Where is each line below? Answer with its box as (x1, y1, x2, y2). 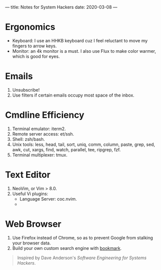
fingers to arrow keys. (12, 43, 57, 49)
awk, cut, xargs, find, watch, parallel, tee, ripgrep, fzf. (12, 146, 121, 152)
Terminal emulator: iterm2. (12, 126, 66, 132)
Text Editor (5, 169, 51, 180)
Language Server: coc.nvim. (19, 196, 77, 202)
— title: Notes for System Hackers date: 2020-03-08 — (5, 4, 118, 10)
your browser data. (12, 240, 51, 246)
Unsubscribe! (12, 87, 40, 93)
